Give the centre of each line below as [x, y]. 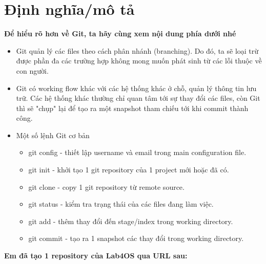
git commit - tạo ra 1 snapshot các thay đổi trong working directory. [136, 238]
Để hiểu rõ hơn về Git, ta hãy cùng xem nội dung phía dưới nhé [120, 34]
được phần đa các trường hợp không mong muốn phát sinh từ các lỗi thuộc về [139, 61]
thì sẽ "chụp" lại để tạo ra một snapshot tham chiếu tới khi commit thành [132, 108]
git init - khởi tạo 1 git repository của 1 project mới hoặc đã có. [129, 170]
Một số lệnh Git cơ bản [53, 135]
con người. [32, 70]
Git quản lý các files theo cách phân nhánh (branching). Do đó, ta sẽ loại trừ [137, 50]
